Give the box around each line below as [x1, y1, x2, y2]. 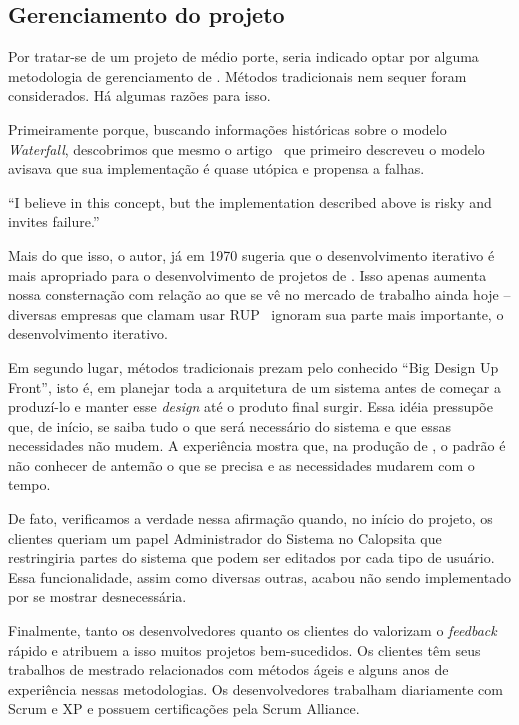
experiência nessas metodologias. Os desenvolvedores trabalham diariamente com [8, 678, 503, 699]
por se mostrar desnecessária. [8, 586, 187, 607]
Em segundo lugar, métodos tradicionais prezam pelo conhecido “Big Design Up [8, 356, 499, 377]
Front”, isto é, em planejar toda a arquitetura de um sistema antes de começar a [8, 376, 501, 397]
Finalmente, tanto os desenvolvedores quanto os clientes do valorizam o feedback [8, 620, 497, 641]
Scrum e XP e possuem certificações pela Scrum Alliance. [8, 698, 360, 719]
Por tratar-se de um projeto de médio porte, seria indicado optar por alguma [8, 46, 479, 67]
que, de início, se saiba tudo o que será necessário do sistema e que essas [8, 415, 451, 436]
